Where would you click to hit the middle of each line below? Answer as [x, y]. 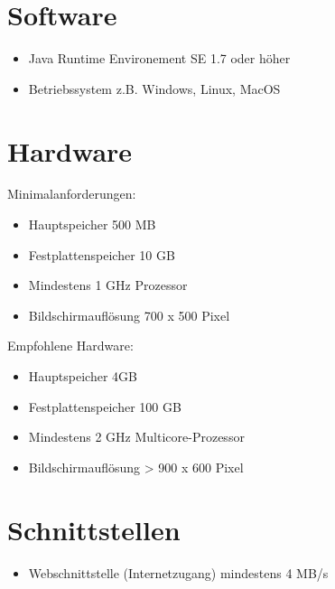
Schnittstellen [94, 529]
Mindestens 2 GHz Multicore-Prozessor [136, 437]
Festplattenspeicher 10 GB [102, 254]
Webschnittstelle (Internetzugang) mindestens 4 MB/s [178, 572]
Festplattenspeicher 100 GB [105, 406]
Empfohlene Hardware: [70, 346]
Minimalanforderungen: [72, 194]
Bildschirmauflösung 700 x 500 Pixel [129, 315]
